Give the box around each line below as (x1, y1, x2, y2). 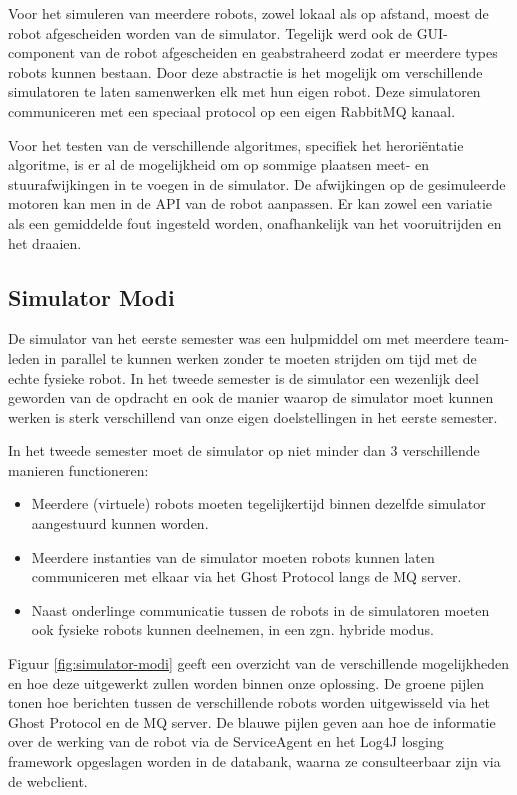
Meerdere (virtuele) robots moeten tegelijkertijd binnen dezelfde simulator (31, 493, 486, 514)
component (8, 42, 75, 63)
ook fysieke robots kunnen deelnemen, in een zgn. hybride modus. (31, 619, 434, 640)
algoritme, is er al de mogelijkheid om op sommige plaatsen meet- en (8, 154, 430, 175)
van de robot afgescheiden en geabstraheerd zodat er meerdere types (79, 42, 498, 63)
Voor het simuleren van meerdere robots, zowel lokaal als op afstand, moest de (8, 3, 489, 23)
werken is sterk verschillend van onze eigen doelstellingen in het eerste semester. (8, 406, 498, 427)
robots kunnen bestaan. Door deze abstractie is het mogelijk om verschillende (8, 61, 483, 82)
